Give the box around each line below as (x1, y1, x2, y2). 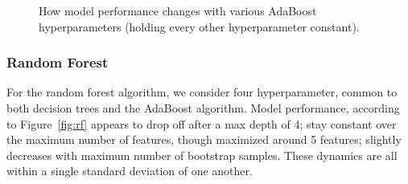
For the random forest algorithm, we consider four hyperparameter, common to (6, 84, 398, 100)
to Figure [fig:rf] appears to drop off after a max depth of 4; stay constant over (6, 115, 397, 132)
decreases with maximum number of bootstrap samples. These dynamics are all (6, 146, 398, 163)
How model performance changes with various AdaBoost (39, 2, 317, 18)
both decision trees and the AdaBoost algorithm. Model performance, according (6, 100, 400, 116)
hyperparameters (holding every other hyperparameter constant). (39, 18, 360, 35)
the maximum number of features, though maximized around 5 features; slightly (6, 131, 402, 148)
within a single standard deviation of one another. (6, 162, 253, 179)
